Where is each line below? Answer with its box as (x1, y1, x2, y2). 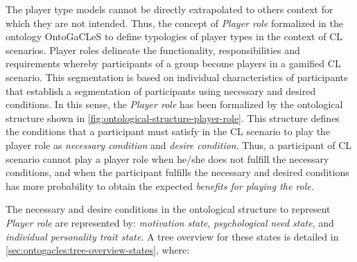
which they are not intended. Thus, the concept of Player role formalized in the (6, 15, 343, 30)
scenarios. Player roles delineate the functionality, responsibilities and (6, 42, 300, 57)
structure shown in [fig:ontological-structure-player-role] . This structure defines (6, 110, 340, 125)
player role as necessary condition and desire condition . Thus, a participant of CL (6, 137, 352, 152)
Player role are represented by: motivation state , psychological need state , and (6, 215, 334, 229)
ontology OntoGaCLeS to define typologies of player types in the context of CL (6, 29, 343, 44)
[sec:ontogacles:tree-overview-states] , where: (6, 243, 190, 257)
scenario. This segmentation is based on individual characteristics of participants (6, 69, 348, 84)
